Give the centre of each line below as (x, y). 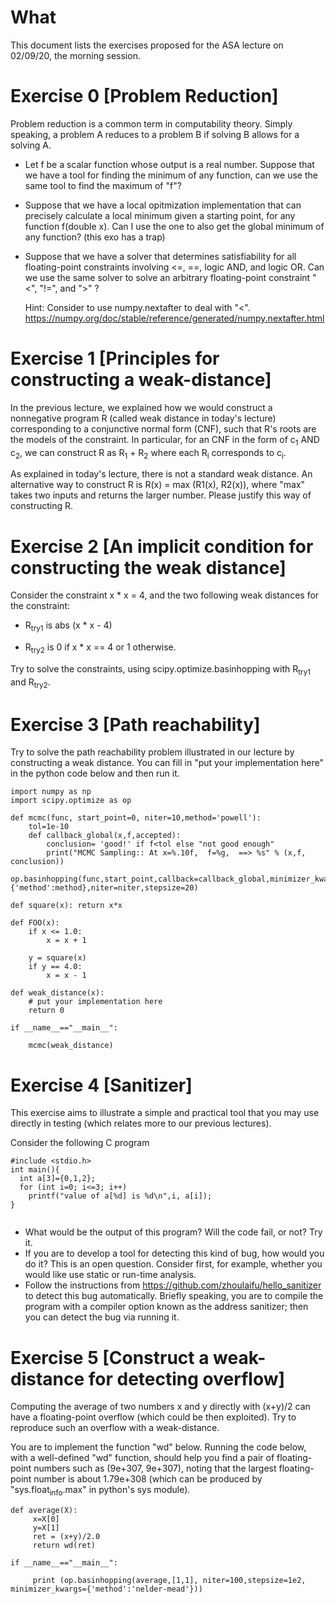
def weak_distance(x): (57, 993)
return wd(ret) (64, 1546)
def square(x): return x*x (66, 906)
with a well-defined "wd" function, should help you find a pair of (142, 1458)
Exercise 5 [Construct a (110, 1357)
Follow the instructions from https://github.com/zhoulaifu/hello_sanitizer (173, 1285)
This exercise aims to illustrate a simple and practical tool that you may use (165, 1113)
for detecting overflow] (187, 1378)
